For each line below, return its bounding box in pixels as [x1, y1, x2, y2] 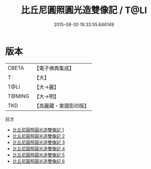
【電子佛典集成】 [34, 65, 74, 72]
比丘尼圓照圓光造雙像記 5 [12, 151, 65, 158]
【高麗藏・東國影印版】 [34, 102, 89, 109]
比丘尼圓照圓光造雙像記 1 [12, 126, 64, 133]
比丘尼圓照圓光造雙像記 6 [12, 158, 65, 164]
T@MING [7, 92, 29, 99]
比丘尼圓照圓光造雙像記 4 [12, 145, 65, 151]
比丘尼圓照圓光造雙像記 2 [12, 133, 65, 139]
